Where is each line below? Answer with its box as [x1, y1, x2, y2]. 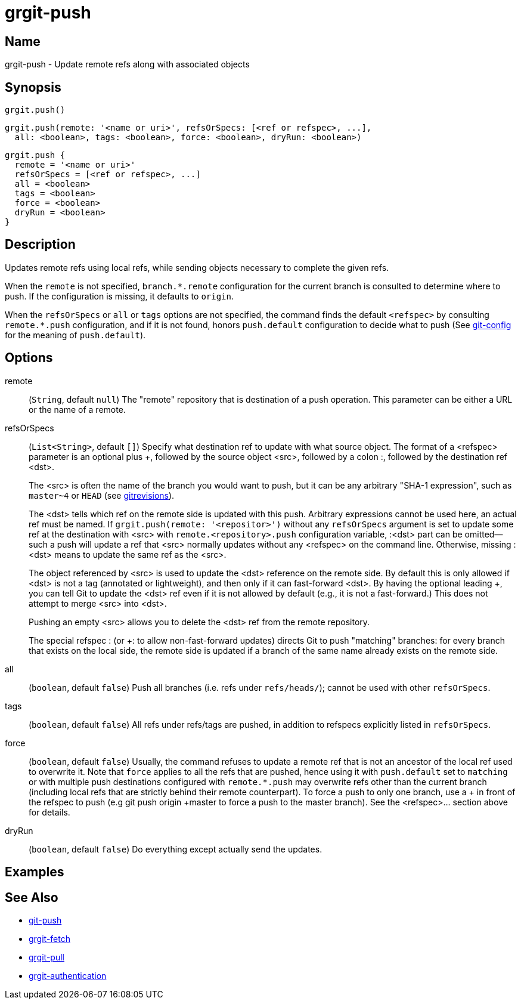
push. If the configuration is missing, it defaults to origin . [5, 291, 234, 301]
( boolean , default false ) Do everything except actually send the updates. [29, 844, 322, 854]
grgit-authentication [29, 970, 107, 981]
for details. [29, 807, 70, 817]
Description [5, 237, 76, 252]
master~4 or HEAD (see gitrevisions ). [29, 490, 175, 501]
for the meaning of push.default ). [5, 329, 146, 340]
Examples [5, 864, 64, 880]
